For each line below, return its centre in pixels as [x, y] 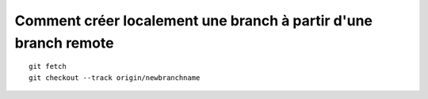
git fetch [48, 67]
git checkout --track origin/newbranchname [115, 78]
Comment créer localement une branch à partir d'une [193, 21]
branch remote [64, 43]
